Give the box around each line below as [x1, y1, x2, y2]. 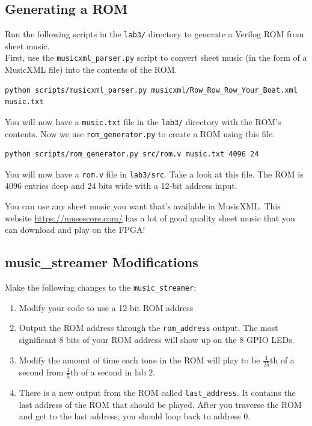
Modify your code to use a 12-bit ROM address [19, 301, 194, 313]
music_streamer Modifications [5, 253, 198, 271]
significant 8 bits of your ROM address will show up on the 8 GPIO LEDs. [19, 333, 295, 345]
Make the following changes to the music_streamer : [5, 281, 197, 294]
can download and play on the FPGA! [5, 223, 145, 236]
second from [19, 365, 64, 378]
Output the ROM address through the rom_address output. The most [19, 321, 278, 334]
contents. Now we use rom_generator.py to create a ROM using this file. [5, 127, 275, 140]
